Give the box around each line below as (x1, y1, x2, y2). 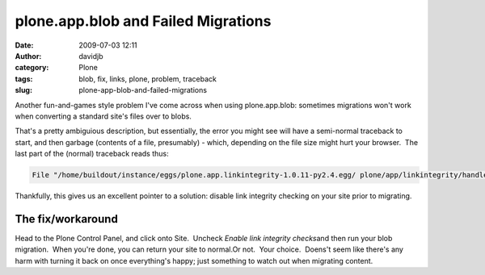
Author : (15, 51, 42, 60)
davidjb (78, 51, 104, 60)
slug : (15, 85, 32, 95)
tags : (15, 73, 33, 84)
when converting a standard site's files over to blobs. (15, 111, 192, 121)
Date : (15, 40, 34, 50)
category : (15, 63, 49, 73)
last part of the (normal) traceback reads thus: (15, 149, 169, 159)
